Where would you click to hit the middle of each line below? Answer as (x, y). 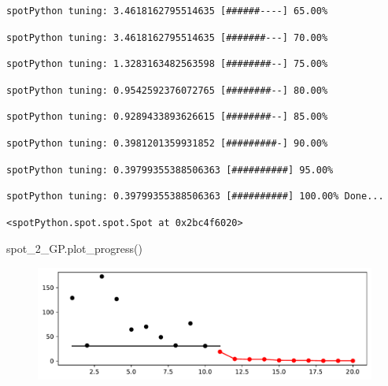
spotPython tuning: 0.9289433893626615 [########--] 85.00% (167, 117)
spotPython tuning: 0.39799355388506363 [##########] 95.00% (170, 170)
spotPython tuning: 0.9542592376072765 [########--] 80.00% (167, 90)
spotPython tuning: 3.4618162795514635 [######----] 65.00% (167, 11)
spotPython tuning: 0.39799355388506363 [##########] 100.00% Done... (195, 197)
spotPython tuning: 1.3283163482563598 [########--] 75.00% (167, 64)
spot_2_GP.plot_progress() (74, 249)
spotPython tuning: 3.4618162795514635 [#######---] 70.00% (167, 37)
